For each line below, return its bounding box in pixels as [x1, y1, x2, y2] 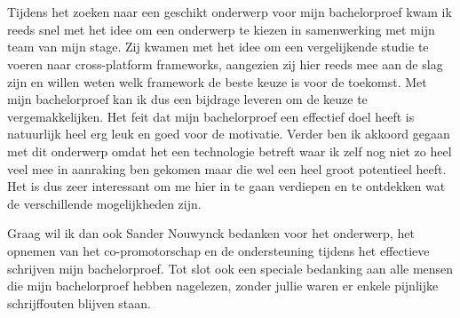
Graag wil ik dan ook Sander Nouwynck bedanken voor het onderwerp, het [7, 224, 415, 242]
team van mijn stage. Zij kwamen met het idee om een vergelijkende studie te [7, 37, 429, 56]
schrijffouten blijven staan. [7, 293, 151, 312]
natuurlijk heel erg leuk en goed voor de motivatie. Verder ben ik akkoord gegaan [7, 124, 450, 143]
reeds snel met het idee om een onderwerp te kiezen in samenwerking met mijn [7, 20, 435, 38]
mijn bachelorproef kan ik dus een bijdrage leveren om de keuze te [7, 90, 368, 108]
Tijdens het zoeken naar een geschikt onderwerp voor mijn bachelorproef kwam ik [7, 3, 452, 21]
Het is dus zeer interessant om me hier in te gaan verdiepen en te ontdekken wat [7, 177, 446, 195]
